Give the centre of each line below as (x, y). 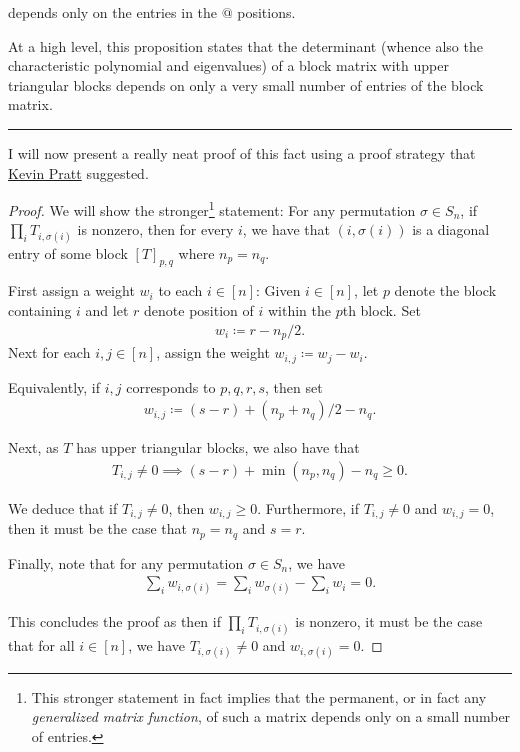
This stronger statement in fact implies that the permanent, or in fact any (259, 696)
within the (299, 309)
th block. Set (381, 309)
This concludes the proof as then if (114, 621)
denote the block (445, 290)
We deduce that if (63, 507)
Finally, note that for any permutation (126, 562)
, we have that (286, 229)
